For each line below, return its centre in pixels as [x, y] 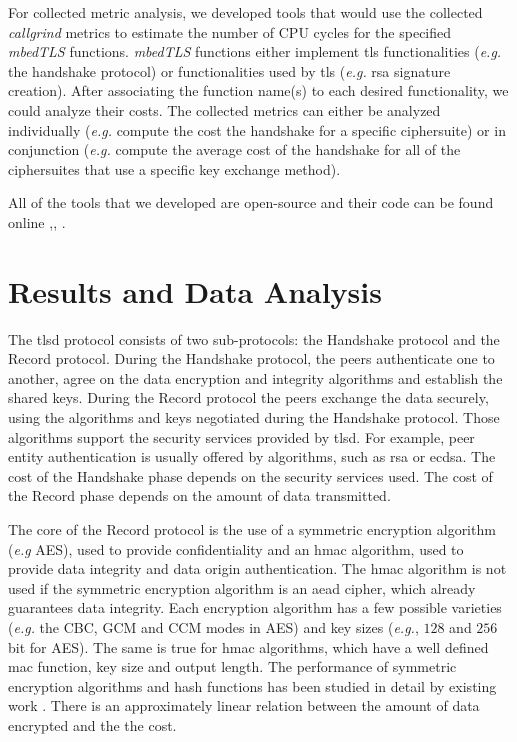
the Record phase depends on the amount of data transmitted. [199, 495]
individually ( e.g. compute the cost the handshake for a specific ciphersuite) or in [257, 129]
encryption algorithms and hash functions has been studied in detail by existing [252, 685]
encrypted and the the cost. [92, 724]
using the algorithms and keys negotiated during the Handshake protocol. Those [254, 417]
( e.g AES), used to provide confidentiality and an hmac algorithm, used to [236, 548]
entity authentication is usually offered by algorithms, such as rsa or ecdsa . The [252, 456]
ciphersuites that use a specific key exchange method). [174, 168]
